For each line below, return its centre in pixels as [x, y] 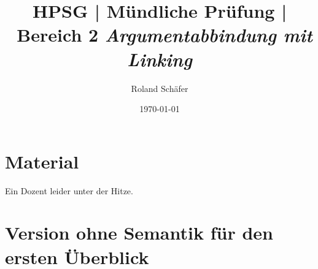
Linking [160, 59]
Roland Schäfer [160, 88]
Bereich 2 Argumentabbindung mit [165, 35]
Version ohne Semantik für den [139, 233]
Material [42, 161]
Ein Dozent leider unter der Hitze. [69, 190]
